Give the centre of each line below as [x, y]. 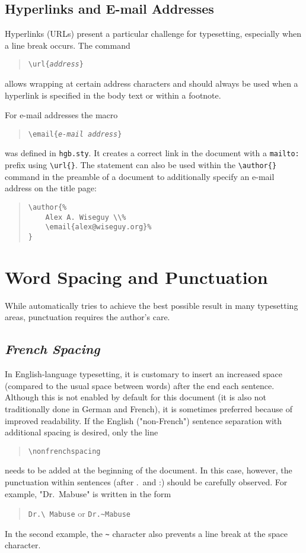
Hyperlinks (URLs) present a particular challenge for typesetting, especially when [153, 34]
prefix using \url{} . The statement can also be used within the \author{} [141, 165]
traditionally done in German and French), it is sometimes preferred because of [149, 408]
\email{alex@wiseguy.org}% [98, 227]
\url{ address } [56, 64]
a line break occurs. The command [68, 45]
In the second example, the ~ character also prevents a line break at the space [146, 533]
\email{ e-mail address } [75, 134]
